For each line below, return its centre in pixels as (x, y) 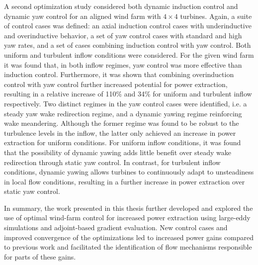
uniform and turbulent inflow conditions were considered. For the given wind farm (129, 54)
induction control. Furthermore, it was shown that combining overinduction (119, 74)
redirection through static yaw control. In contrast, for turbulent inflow (112, 162)
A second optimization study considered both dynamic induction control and (121, 6)
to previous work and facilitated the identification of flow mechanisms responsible (128, 247)
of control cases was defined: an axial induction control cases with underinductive (128, 26)
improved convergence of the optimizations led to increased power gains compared (129, 237)
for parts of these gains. (40, 256)
